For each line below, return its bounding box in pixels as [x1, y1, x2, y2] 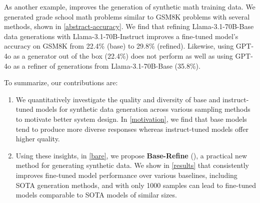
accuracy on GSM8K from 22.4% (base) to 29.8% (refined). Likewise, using [4, 41, 234, 51]
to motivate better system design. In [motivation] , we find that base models [15, 113, 247, 124]
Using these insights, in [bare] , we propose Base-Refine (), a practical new [15, 150, 247, 160]
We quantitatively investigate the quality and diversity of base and [15, 94, 220, 104]
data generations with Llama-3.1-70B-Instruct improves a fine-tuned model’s [4, 31, 238, 41]
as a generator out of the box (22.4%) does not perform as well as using [13, 50, 233, 61]
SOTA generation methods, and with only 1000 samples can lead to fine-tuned [15, 179, 256, 190]
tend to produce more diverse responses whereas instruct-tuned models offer [15, 123, 248, 134]
